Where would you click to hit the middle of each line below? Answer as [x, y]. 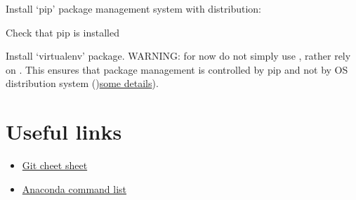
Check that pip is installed [62, 32]
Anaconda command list [74, 188]
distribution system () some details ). [82, 83]
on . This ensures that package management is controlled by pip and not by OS [177, 69]
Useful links [64, 132]
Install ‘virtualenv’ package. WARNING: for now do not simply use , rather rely [178, 56]
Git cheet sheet [55, 165]
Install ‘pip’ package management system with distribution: [133, 8]
